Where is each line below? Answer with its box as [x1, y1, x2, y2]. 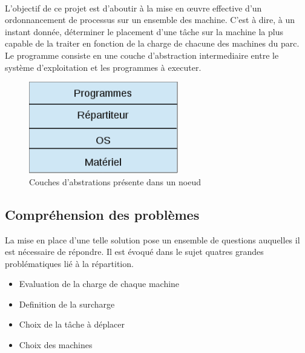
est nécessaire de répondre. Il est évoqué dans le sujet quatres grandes [5, 245, 264, 258]
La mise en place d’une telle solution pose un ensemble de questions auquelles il [5, 233, 300, 246]
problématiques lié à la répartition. [5, 257, 134, 269]
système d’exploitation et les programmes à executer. [5, 61, 202, 73]
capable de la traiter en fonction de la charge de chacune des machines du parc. [5, 37, 300, 50]
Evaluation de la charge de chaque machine [19, 277, 180, 290]
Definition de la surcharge [19, 297, 115, 310]
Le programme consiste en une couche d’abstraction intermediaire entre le [5, 48, 279, 61]
